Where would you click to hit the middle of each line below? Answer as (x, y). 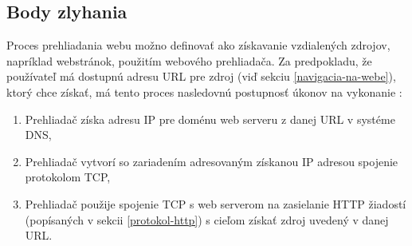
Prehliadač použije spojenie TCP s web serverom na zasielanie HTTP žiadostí (216, 203)
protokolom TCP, (68, 177)
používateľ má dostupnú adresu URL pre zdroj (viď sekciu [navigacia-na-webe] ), (201, 76)
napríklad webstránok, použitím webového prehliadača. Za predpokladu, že (189, 60)
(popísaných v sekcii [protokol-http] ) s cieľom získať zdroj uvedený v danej (207, 219)
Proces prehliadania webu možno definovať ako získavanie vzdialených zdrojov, (198, 45)
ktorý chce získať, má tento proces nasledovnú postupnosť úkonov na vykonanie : (204, 91)
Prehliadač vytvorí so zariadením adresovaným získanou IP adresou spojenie (212, 161)
